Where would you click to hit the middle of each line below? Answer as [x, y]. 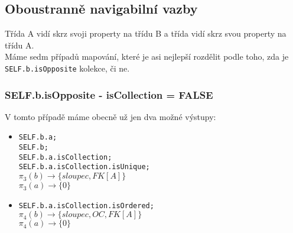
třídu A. [19, 45]
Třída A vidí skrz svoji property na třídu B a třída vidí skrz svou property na [146, 33]
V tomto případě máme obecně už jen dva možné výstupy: [110, 116]
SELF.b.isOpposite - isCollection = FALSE [109, 94]
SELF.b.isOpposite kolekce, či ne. [67, 68]
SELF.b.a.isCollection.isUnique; [84, 167]
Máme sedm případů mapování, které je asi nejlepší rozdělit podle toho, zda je [147, 56]
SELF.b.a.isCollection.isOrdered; [86, 206]
